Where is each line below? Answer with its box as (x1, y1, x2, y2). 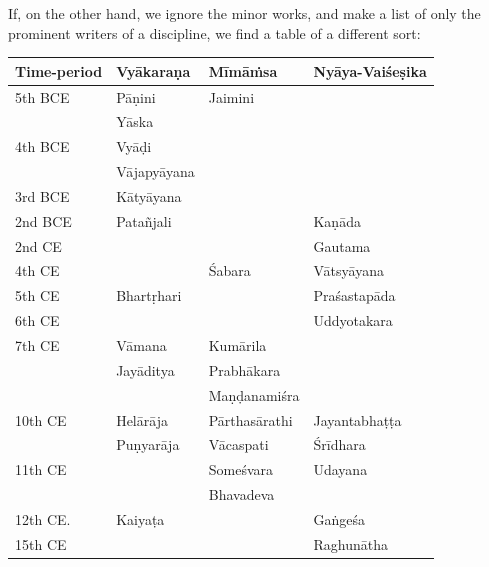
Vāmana (116, 334, 167, 355)
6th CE (15, 310, 60, 331)
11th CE (15, 459, 67, 480)
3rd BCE (15, 185, 70, 206)
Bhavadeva (208, 484, 275, 505)
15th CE (15, 533, 67, 554)
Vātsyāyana (313, 260, 384, 281)
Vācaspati (208, 434, 269, 455)
